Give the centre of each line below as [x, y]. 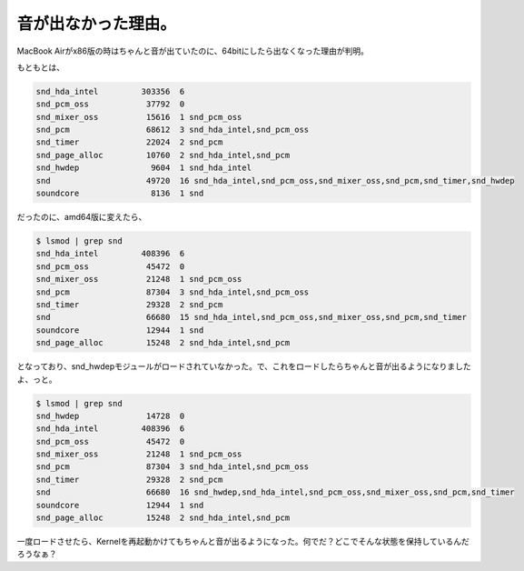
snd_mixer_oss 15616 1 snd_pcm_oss [139, 117]
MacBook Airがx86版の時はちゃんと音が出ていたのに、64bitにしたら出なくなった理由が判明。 [193, 51]
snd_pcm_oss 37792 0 [110, 104]
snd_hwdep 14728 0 [110, 416]
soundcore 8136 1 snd [120, 194]
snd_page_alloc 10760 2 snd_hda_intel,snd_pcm [163, 155]
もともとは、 [41, 67]
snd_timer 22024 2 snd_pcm [129, 142]
